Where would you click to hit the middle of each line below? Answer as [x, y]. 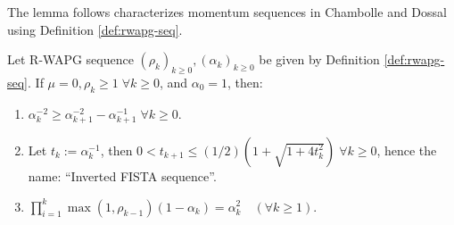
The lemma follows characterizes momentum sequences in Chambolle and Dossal [227, 12]
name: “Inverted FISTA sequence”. [122, 175]
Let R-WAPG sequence [70, 59]
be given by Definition [319, 59]
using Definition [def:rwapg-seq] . [95, 29]
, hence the [407, 150]
